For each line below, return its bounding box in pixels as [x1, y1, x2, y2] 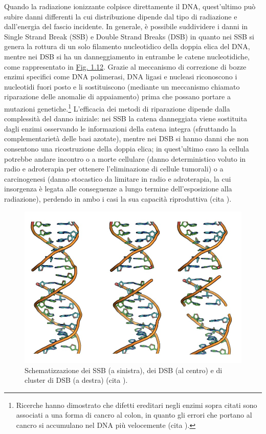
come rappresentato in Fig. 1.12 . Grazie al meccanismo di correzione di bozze [4, 61, 247, 72]
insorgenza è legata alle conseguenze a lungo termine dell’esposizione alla [4, 183, 232, 194]
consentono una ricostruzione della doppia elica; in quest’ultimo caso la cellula [4, 143, 249, 154]
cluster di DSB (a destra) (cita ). [25, 375, 128, 385]
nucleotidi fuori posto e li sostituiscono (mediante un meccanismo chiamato [4, 81, 240, 92]
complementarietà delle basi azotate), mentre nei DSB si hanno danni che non [4, 133, 249, 144]
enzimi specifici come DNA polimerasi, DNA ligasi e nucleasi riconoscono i [4, 71, 237, 82]
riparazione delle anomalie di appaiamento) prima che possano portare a [4, 91, 231, 102]
